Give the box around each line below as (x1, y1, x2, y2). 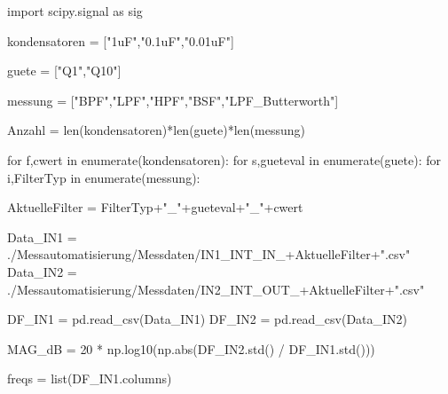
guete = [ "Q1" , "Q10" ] (7, 61, 122, 80)
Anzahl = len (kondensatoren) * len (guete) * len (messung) (7, 121, 305, 139)
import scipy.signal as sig (7, 2, 143, 20)
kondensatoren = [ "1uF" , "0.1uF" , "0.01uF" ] (7, 31, 234, 50)
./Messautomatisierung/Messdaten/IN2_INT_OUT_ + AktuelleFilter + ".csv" (7, 280, 425, 298)
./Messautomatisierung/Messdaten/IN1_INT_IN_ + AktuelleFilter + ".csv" (7, 245, 411, 264)
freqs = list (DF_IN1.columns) (7, 369, 172, 388)
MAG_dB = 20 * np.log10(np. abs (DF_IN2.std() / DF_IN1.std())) (7, 339, 375, 358)
